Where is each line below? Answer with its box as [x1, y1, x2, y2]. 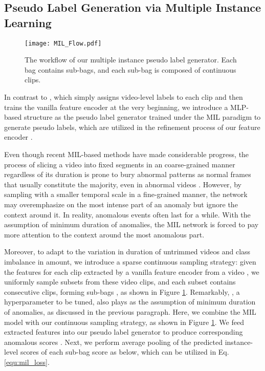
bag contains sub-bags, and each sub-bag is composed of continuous [25, 64, 236, 75]
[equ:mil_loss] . [4, 356, 50, 367]
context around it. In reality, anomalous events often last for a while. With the [4, 209, 251, 220]
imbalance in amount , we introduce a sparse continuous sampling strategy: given [4, 256, 256, 267]
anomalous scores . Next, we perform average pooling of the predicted [4, 336, 223, 347]
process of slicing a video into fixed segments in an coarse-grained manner [4, 159, 235, 169]
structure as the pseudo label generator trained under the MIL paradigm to [24, 112, 261, 122]
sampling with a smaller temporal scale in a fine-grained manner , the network [4, 189, 248, 200]
